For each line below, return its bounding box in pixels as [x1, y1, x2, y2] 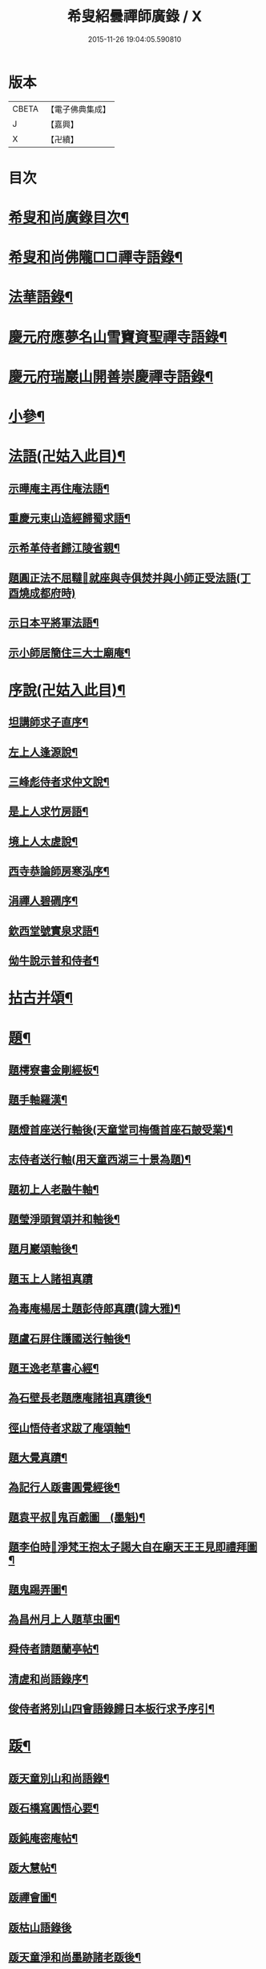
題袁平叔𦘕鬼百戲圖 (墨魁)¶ [8, 1510, 146, 1524]
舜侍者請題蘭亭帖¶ [8, 1642, 99, 1656]
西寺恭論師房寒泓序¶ [8, 864, 110, 878]
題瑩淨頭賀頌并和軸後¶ [8, 1212, 120, 1226]
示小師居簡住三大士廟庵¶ [8, 646, 131, 660]
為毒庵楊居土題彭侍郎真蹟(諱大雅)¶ [8, 1302, 181, 1316]
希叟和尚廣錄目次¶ [8, 209, 130, 227]
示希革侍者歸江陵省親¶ [8, 541, 120, 555]
